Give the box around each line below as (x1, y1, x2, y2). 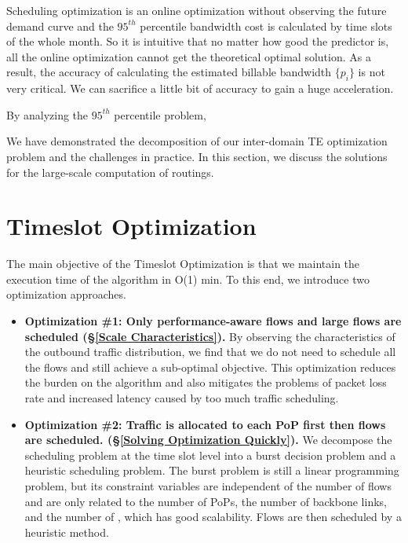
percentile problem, (114, 106, 206, 123)
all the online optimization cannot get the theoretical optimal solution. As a (6, 48, 371, 64)
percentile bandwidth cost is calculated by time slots (140, 17, 392, 34)
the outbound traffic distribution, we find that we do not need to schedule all (24, 343, 396, 360)
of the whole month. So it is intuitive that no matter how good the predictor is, (6, 33, 389, 50)
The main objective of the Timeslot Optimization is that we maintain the (6, 255, 360, 272)
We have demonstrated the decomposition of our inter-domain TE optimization (6, 133, 388, 149)
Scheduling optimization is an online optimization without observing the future (6, 2, 387, 18)
